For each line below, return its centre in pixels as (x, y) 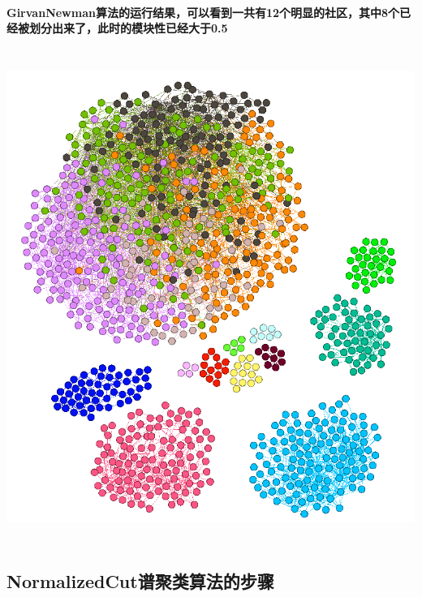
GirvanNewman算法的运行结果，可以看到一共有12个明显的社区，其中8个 (203, 12)
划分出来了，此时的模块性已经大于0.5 (128, 28)
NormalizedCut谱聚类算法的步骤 (140, 581)
